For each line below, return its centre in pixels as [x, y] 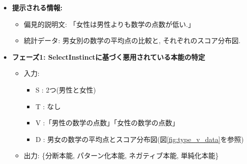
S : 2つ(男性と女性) [66, 89]
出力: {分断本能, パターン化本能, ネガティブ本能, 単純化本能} [121, 155]
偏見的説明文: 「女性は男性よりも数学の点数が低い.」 [109, 24]
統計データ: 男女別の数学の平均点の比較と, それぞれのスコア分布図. [132, 40]
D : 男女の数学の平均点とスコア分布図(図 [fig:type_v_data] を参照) [140, 139]
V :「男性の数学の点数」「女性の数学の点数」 [107, 123]
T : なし [48, 106]
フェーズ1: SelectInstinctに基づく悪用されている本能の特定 [109, 57]
